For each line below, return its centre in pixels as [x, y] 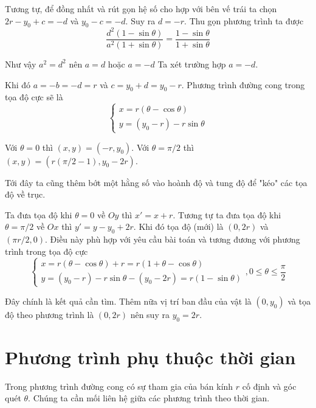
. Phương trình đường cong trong [243, 84]
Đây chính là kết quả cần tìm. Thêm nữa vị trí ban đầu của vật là [128, 301]
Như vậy [21, 64]
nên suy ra [150, 314]
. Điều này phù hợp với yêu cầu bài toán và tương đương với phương [173, 239]
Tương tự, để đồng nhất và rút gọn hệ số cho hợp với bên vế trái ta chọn [141, 9]
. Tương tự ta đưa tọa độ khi [227, 214]
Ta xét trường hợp [192, 64]
